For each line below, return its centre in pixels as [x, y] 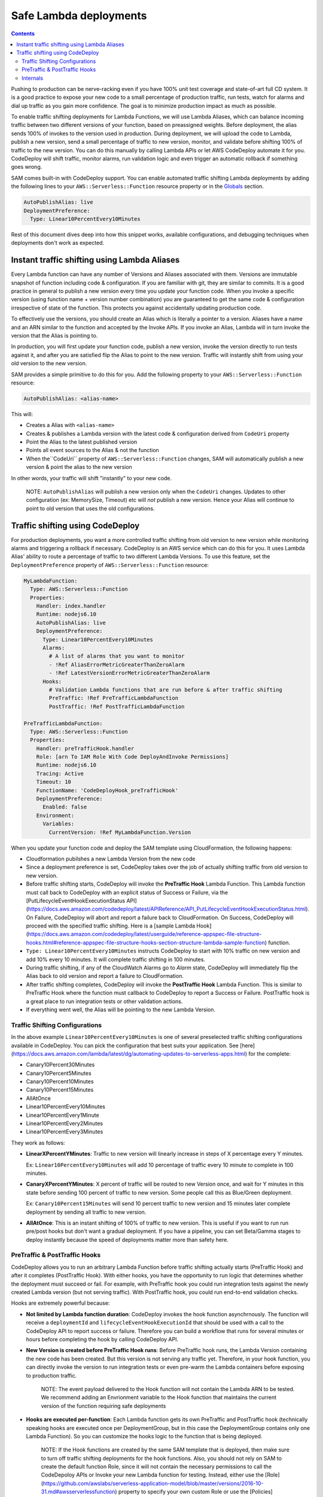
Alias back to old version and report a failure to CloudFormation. [105, 976]
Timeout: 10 [54, 782]
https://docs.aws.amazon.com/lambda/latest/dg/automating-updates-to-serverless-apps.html [129, 1053]
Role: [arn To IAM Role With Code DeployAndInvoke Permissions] [132, 757]
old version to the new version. [49, 363]
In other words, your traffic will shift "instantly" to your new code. [92, 478]
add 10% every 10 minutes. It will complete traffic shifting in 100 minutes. [116, 959]
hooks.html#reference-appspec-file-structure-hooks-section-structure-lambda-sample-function [146, 943]
